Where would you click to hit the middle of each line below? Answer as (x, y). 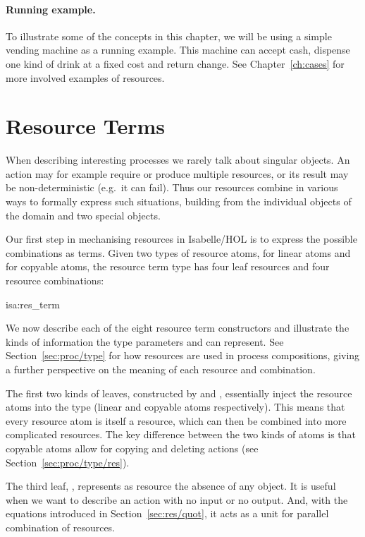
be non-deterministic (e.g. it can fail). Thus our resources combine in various (172, 187)
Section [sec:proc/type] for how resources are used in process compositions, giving (183, 355)
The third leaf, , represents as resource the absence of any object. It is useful (171, 486)
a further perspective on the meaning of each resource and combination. (161, 369)
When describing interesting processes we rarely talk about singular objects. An (178, 160)
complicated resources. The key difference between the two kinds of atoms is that (181, 434)
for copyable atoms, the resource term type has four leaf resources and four (168, 266)
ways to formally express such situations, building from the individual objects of (179, 201)
